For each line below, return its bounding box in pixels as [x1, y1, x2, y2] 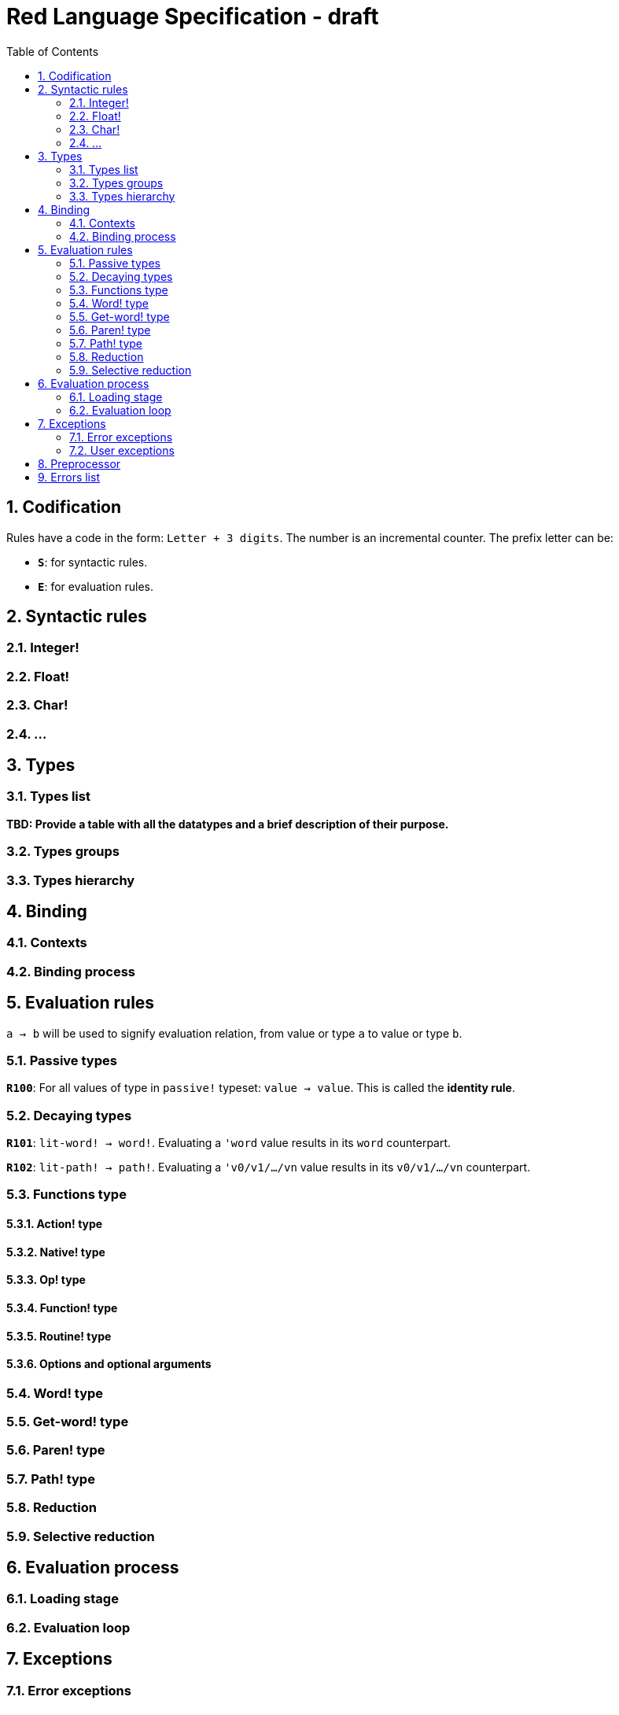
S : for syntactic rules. [38, 555, 148, 569]
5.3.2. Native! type [6, 1245, 105, 1259]
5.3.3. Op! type [6, 1273, 86, 1287]
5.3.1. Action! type [6, 1217, 103, 1231]
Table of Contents [6, 44, 99, 58]
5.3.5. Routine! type [6, 1329, 112, 1343]
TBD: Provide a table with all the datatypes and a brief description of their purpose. [6, 817, 449, 831]
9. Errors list [38, 470, 100, 484]
